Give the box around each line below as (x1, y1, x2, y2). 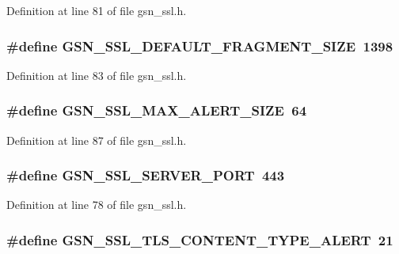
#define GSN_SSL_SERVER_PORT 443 (6, 165, 285, 185)
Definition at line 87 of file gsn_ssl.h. (6, 131, 187, 148)
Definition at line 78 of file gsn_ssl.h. (6, 196, 187, 213)
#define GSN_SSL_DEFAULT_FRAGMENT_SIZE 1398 (6, 36, 393, 55)
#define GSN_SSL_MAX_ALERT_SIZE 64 (6, 100, 307, 120)
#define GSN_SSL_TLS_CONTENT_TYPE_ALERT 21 (6, 229, 393, 249)
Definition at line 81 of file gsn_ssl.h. (6, 2, 187, 18)
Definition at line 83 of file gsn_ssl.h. (6, 66, 187, 83)
